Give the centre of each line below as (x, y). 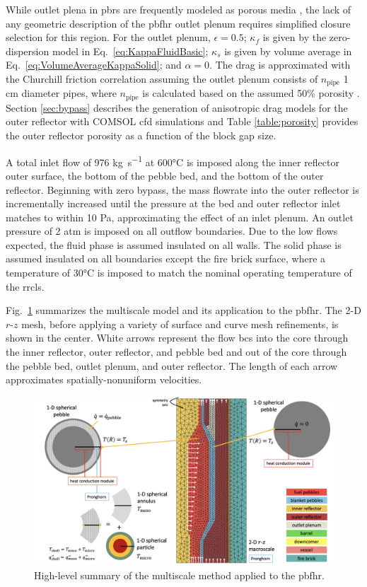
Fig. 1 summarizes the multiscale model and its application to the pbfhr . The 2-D (183, 310)
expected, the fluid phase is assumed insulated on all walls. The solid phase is (174, 244)
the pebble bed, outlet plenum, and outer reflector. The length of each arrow (172, 365)
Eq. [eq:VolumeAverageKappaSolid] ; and (94, 65)
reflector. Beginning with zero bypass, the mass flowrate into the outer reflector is (182, 189)
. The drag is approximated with (280, 65)
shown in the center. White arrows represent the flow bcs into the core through (177, 338)
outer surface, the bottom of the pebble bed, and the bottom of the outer (165, 175)
